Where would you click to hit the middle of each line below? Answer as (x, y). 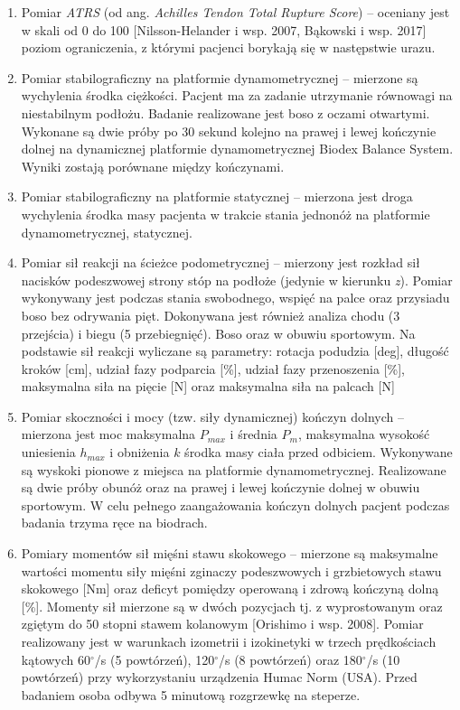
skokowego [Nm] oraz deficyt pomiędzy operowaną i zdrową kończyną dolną (230, 589)
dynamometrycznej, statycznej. (107, 232)
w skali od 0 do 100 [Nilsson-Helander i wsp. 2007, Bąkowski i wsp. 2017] (224, 29)
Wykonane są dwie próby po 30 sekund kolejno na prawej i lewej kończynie (229, 131)
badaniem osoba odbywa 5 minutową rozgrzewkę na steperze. (191, 694)
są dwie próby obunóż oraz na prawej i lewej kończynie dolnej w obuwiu (221, 487)
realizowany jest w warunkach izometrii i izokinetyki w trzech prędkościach (229, 641)
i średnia (253, 434)
